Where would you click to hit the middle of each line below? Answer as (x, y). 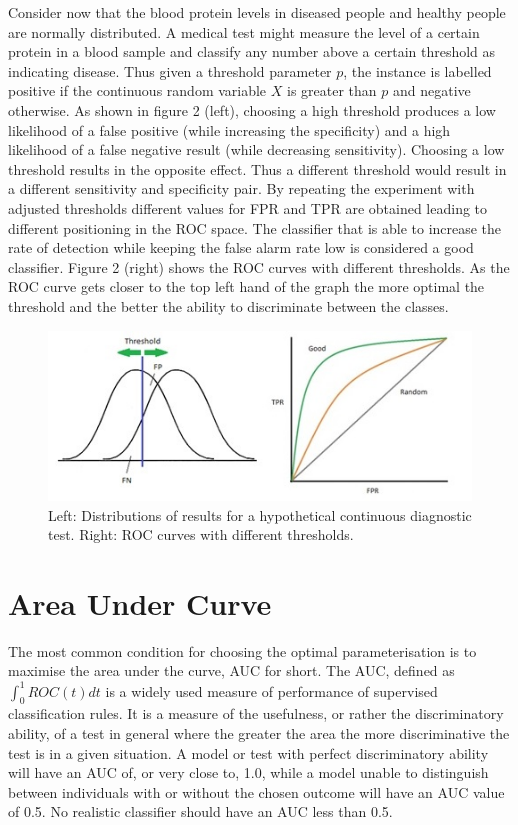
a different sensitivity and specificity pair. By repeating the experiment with (241, 188)
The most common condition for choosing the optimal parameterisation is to (242, 650)
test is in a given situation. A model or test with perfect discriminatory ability (248, 752)
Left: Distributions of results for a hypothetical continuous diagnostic (260, 514)
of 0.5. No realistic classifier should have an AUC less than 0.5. (200, 811)
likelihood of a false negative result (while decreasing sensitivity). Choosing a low (256, 149)
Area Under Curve (140, 602)
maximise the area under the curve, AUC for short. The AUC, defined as (231, 670)
